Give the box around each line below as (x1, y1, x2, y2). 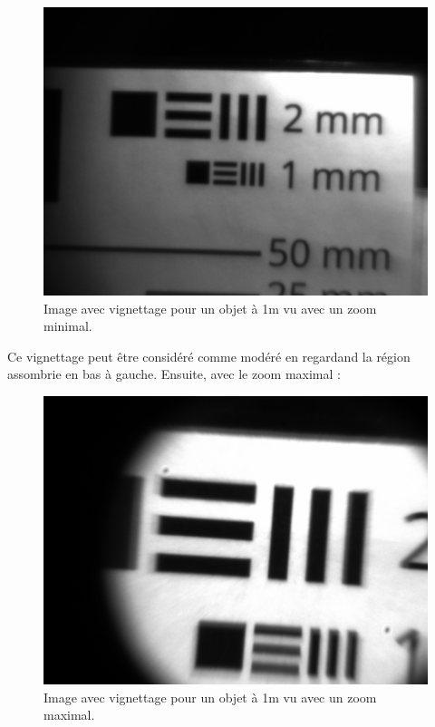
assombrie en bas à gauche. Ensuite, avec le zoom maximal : (7, 364, 341, 383)
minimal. (43, 316, 92, 335)
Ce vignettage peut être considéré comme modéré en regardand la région (7, 346, 411, 365)
